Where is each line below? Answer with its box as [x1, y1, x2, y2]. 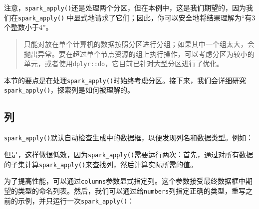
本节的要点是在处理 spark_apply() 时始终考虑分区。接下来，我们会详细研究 [4, 75, 247, 85]
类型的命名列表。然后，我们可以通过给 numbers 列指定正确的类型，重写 [17, 185, 246, 196]
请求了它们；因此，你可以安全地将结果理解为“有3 [94, 12, 256, 22]
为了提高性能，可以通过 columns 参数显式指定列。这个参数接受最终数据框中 [4, 176, 246, 186]
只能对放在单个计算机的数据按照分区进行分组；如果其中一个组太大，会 [23, 38, 255, 49]
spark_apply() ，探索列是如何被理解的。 [4, 85, 135, 95]
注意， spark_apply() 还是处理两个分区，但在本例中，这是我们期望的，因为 [4, 2, 247, 12]
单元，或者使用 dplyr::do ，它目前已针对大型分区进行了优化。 [23, 58, 224, 69]
